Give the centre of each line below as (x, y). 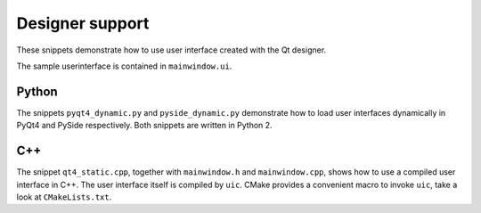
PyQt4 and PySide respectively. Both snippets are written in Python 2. (144, 126)
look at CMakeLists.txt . (64, 197)
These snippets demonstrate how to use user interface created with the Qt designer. (171, 50)
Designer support (83, 23)
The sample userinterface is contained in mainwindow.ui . (124, 66)
